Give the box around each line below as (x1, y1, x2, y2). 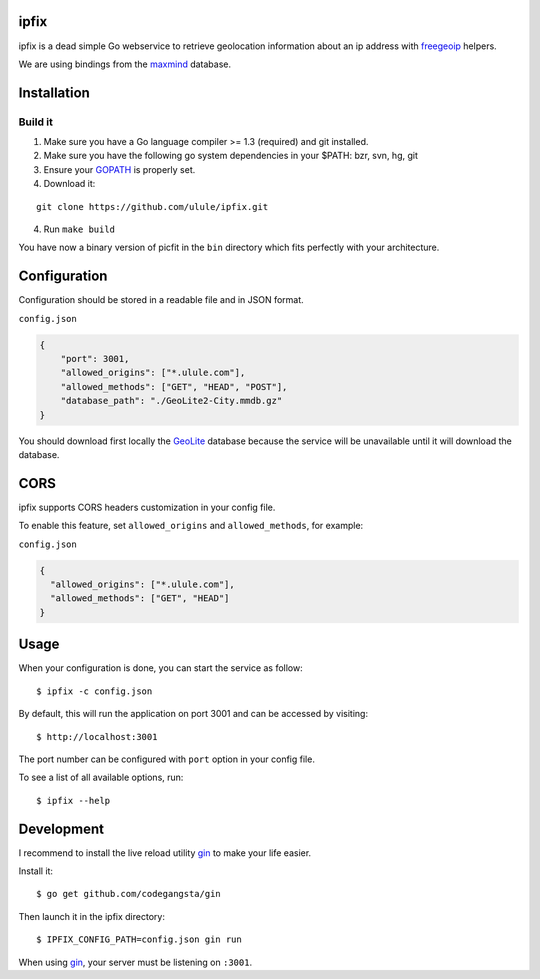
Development (18, 820, 105, 837)
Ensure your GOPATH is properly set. (43, 163, 196, 175)
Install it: (18, 865, 54, 877)
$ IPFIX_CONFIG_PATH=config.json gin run (36, 934, 242, 945)
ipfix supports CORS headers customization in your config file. (18, 501, 276, 513)
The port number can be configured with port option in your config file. (18, 753, 315, 765)
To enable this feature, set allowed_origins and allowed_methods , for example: (18, 520, 364, 532)
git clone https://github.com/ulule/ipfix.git (36, 201, 269, 212)
